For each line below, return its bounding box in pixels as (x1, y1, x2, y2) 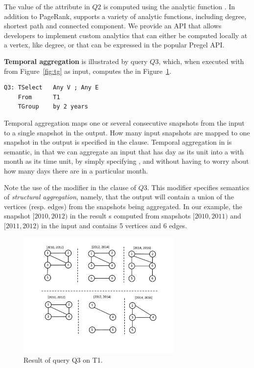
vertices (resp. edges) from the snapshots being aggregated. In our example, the (4, 201, 242, 211)
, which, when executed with (159, 56, 244, 66)
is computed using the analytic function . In (103, 1, 235, 11)
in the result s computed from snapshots (69, 211, 191, 221)
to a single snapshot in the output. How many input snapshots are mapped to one (4, 127, 250, 137)
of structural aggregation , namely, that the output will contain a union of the (4, 192, 234, 202)
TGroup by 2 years (18, 103, 88, 110)
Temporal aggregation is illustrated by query (4, 56, 148, 66)
